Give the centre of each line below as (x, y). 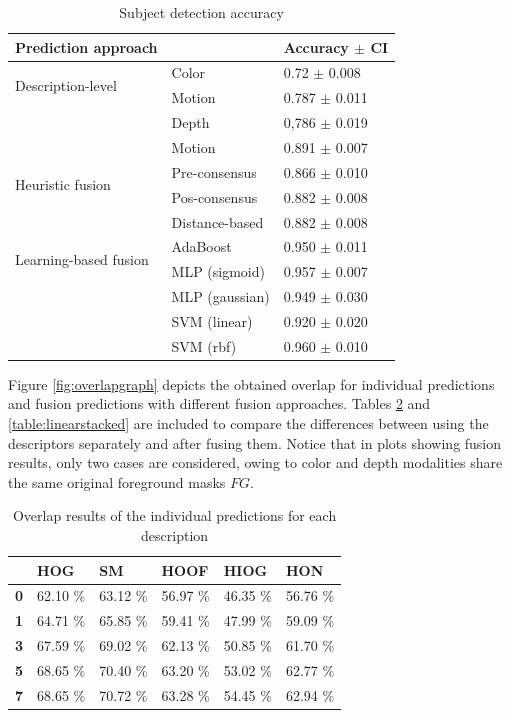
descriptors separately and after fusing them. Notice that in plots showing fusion (255, 442)
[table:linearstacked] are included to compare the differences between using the (248, 423)
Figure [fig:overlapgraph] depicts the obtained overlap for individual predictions (251, 383)
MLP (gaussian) (220, 296)
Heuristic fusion (63, 184)
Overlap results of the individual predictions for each (174, 515)
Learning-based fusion (82, 258)
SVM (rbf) (204, 345)
